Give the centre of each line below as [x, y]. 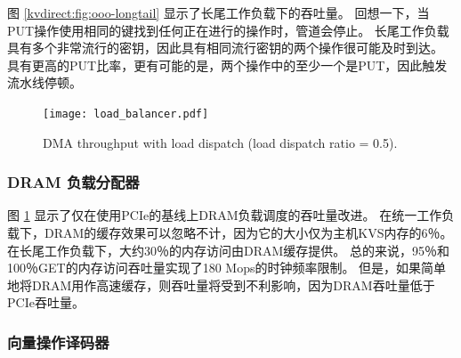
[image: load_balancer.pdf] [126, 114]
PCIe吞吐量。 [46, 302]
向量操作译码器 [58, 342]
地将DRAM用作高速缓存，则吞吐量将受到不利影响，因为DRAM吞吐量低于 [221, 285]
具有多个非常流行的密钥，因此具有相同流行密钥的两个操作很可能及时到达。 [225, 48]
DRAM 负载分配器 [73, 182]
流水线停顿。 [44, 82]
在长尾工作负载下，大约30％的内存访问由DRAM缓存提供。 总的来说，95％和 [228, 250]
